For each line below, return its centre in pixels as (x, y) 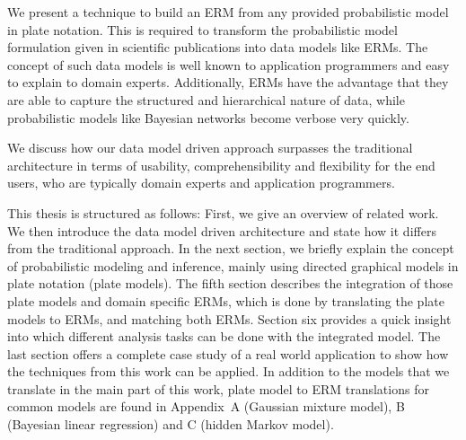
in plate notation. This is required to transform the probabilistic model (202, 29)
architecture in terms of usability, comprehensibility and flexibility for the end (221, 165)
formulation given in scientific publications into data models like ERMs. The (218, 47)
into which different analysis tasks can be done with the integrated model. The (224, 336)
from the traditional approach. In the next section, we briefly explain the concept (231, 248)
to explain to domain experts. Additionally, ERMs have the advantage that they (228, 82)
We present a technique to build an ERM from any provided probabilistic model (228, 12)
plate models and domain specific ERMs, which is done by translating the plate (226, 300)
